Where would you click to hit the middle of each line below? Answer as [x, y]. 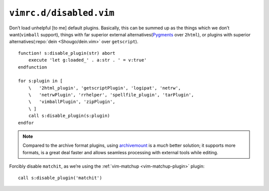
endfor [26, 123]
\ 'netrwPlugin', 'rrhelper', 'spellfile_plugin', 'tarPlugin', [111, 95]
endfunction [33, 67]
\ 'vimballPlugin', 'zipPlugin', [72, 102]
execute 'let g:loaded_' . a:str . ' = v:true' [87, 60]
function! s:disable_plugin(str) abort [67, 53]
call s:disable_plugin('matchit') [60, 178]
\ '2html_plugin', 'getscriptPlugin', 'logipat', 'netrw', [105, 88]
